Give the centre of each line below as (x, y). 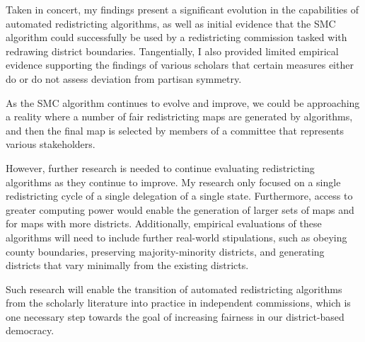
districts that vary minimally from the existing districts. (127, 265)
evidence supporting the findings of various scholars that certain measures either (180, 65)
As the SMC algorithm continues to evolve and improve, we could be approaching (183, 102)
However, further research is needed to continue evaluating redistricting (160, 167)
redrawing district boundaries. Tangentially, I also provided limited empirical (172, 51)
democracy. (30, 330)
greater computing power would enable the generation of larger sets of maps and (180, 209)
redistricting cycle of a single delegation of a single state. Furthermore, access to (179, 196)
